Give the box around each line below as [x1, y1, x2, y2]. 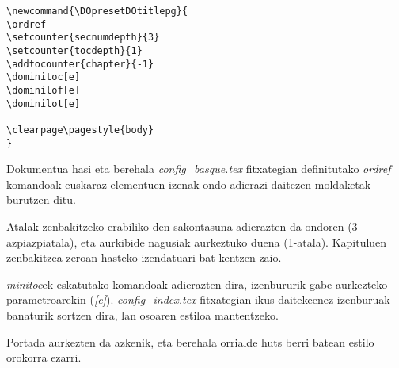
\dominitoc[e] [6, 71, 81, 83]
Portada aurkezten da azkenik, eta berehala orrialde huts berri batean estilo [6, 333, 374, 350]
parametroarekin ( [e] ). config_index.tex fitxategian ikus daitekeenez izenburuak [6, 291, 390, 308]
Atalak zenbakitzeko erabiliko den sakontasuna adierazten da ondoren [6, 218, 344, 234]
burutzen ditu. [6, 191, 76, 208]
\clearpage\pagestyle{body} [6, 124, 154, 136]
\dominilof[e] [6, 84, 81, 96]
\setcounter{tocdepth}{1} [6, 44, 142, 56]
